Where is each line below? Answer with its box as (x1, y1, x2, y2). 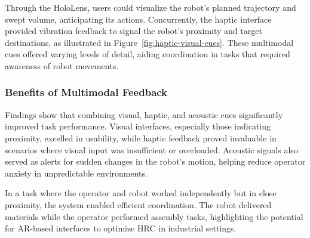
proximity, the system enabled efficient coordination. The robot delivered (5, 198, 272, 211)
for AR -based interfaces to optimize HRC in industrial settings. (5, 222, 237, 234)
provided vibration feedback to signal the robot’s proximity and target (5, 24, 262, 37)
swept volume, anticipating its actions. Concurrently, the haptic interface (5, 13, 272, 25)
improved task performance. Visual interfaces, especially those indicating (5, 120, 271, 132)
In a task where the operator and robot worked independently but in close (5, 187, 277, 199)
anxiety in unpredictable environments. (5, 166, 148, 179)
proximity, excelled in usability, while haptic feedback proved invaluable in (5, 131, 277, 144)
